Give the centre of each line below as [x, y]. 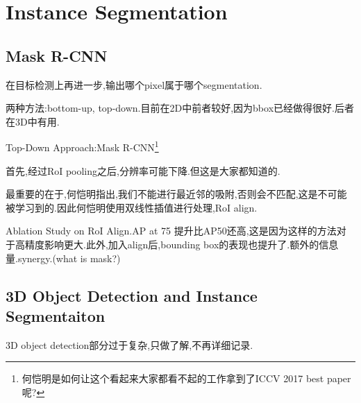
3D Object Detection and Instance [132, 295]
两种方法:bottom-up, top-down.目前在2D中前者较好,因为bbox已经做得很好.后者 [180, 108]
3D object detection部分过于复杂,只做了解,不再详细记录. [129, 344]
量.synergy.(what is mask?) [63, 258]
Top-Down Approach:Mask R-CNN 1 [82, 146]
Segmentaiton [56, 315]
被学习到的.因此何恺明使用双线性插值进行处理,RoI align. [132, 207]
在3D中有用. [33, 121]
